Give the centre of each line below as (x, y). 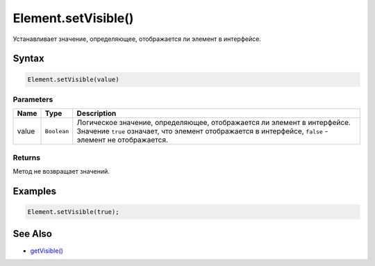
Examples (35, 191)
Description (97, 113)
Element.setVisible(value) (73, 79)
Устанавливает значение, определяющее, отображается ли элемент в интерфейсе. (137, 39)
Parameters (33, 99)
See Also (32, 234)
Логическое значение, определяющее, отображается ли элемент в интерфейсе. (214, 123)
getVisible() (47, 251)
